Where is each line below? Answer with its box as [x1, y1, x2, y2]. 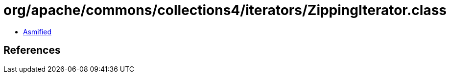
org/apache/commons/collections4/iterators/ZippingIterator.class [3, 2, 447, 18]
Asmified [23, 27, 52, 36]
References [3, 44, 61, 57]
